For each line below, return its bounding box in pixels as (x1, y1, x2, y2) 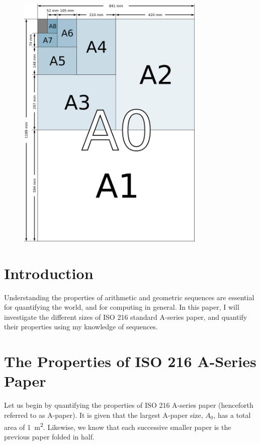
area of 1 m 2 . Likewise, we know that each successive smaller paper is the (4, 420, 231, 432)
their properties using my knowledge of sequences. (4, 321, 158, 332)
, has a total (213, 409, 251, 420)
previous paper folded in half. (4, 431, 95, 441)
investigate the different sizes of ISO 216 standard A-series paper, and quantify (4, 311, 247, 322)
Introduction (4, 262, 94, 283)
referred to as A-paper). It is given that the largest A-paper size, (4, 409, 203, 420)
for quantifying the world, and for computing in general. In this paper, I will (4, 302, 239, 312)
